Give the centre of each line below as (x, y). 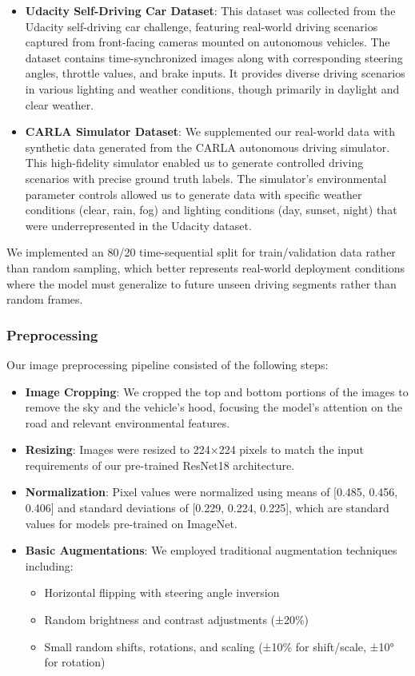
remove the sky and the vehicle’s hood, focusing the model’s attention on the (214, 407)
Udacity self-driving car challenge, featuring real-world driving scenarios (202, 26)
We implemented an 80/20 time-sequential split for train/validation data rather (201, 252)
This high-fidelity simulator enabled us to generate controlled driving (194, 163)
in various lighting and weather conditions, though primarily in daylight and (212, 88)
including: (49, 565)
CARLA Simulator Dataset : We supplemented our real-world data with (210, 131)
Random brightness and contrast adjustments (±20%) (177, 620)
